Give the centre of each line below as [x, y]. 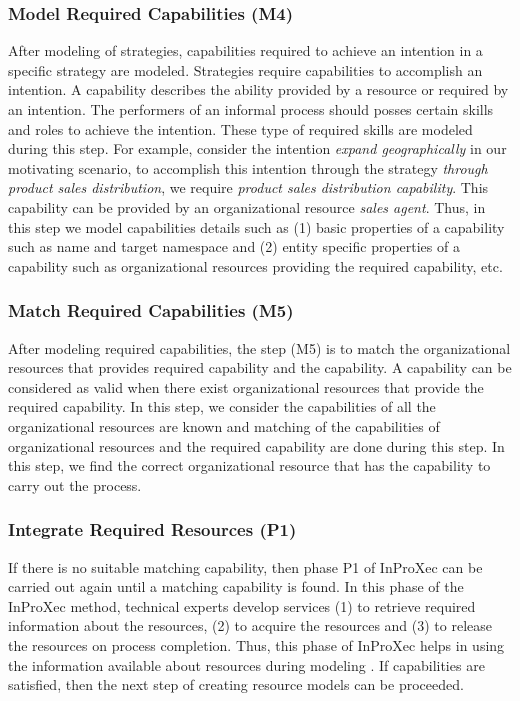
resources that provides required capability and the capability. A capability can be [260, 367]
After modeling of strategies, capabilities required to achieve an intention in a [245, 50]
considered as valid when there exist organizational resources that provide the [246, 386]
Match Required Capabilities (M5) [151, 310]
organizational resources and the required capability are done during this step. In [256, 445]
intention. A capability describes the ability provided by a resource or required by [258, 89]
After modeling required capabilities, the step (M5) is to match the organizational [259, 347]
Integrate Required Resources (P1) [152, 529]
